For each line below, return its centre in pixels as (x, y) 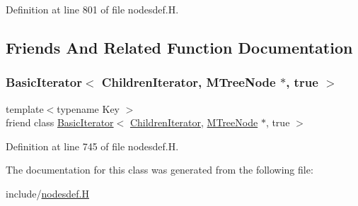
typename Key (88, 108)
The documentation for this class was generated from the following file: (160, 170)
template (25, 108)
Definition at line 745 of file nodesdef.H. (92, 146)
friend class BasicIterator (60, 122)
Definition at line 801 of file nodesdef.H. (92, 9)
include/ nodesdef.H (47, 193)
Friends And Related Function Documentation (179, 47)
